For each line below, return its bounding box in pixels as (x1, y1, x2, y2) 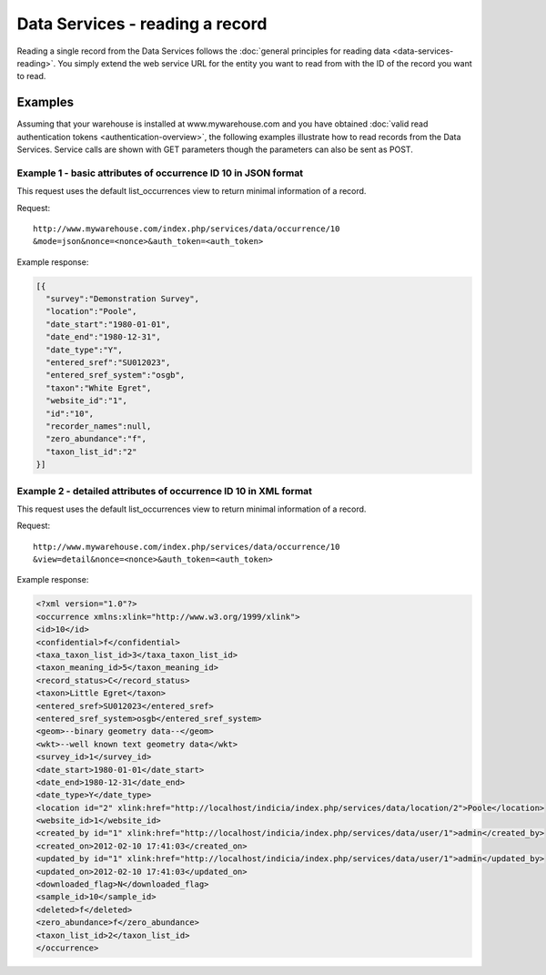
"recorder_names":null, (45, 421, 152, 432)
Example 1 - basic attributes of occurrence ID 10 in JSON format (16, 167, 304, 179)
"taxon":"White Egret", (45, 382, 152, 393)
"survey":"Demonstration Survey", (45, 294, 200, 304)
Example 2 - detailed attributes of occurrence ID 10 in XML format (16, 484, 313, 497)
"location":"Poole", (45, 306, 137, 317)
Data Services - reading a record (16, 14, 268, 34)
